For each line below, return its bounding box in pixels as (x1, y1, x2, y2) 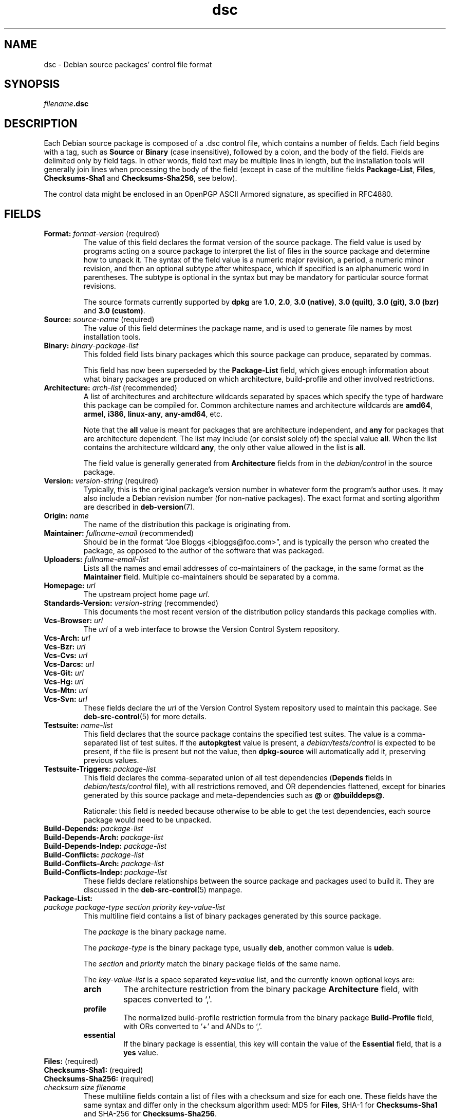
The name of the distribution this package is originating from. (83, 520, 291, 529)
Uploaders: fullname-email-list (44, 555, 149, 564)
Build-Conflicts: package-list (44, 850, 144, 860)
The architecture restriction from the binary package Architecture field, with (123, 984, 419, 995)
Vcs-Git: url (44, 668, 84, 678)
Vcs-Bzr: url (44, 642, 86, 651)
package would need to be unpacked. (83, 815, 212, 825)
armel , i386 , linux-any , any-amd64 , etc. (83, 409, 222, 419)
